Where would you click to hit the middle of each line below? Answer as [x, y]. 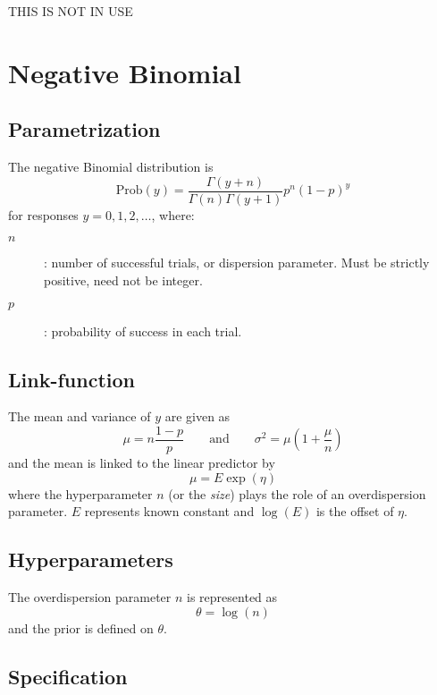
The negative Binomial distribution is [111, 167]
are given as [197, 416]
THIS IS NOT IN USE [71, 11]
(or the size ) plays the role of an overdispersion [297, 493]
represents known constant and [169, 511]
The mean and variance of [80, 416]
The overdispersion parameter [90, 597]
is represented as [232, 597]
